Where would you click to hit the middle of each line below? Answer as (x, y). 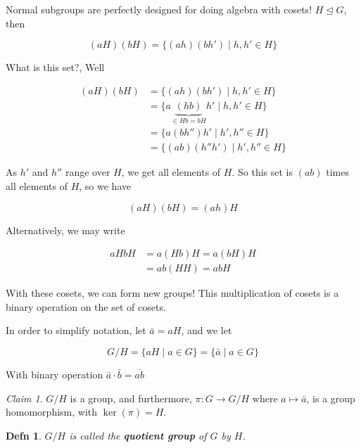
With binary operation (55, 374)
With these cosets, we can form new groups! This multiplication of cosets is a (172, 293)
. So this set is (262, 172)
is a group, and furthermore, (131, 398)
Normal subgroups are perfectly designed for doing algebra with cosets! (159, 9)
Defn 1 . (24, 435)
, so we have (105, 185)
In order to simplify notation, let (76, 330)
